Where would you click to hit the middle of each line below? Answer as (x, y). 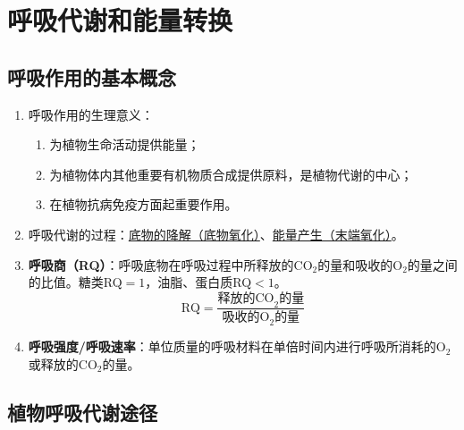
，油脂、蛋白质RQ (198, 282)
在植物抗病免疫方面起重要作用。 (143, 204)
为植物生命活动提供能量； (125, 144)
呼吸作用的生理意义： (91, 114)
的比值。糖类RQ (75, 282)
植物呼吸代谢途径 (82, 412)
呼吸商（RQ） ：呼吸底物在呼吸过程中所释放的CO (170, 264)
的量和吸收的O (360, 264)
